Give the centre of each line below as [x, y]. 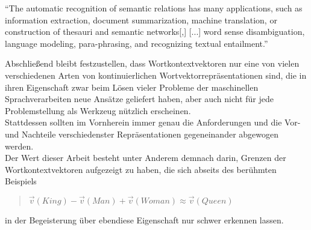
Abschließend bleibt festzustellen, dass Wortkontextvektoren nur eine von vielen [152, 63]
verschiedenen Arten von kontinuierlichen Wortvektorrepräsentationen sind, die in [156, 75]
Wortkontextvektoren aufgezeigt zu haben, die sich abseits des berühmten [141, 169]
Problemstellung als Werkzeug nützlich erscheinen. [98, 110]
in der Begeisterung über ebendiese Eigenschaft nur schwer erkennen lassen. [144, 220]
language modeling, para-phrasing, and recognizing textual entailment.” [137, 43]
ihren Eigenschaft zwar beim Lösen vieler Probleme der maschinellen [132, 87]
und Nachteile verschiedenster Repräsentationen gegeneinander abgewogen [142, 134]
